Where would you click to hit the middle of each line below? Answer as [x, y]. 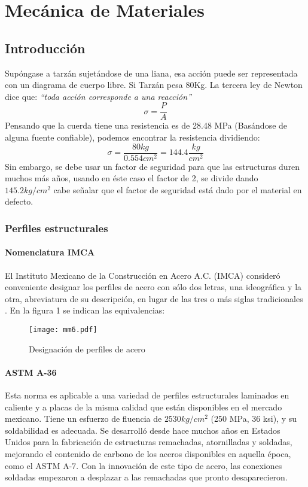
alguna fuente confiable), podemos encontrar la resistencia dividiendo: [132, 137]
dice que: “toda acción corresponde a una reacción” [98, 96]
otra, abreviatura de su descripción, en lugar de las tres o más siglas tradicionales [154, 298]
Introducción [45, 48]
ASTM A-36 [31, 372]
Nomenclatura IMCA [50, 252]
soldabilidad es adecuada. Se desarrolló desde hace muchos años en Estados [143, 430]
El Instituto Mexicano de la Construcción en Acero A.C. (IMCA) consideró [143, 275]
